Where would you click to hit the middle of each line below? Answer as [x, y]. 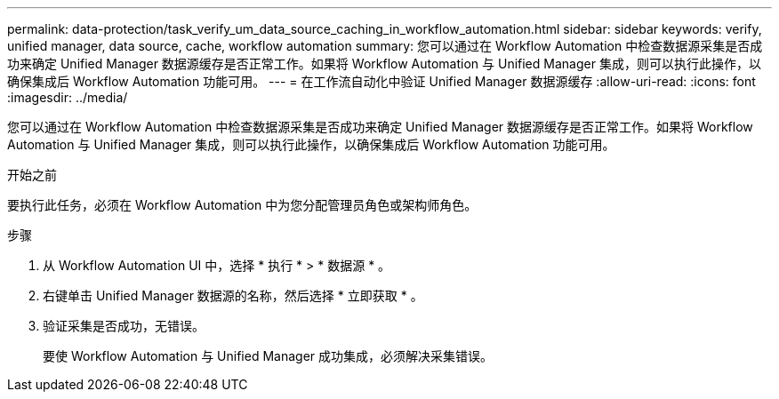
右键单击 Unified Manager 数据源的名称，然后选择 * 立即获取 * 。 [233, 295]
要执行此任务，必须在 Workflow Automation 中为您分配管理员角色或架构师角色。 [242, 205]
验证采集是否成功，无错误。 [124, 326]
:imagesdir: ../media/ [68, 97]
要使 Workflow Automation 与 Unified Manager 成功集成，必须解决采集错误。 [268, 356]
